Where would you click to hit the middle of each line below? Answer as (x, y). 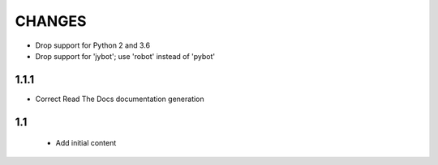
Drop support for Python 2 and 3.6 (92, 45)
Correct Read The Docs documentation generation (120, 99)
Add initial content (86, 143)
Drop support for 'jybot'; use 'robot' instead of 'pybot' (125, 56)
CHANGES (51, 21)
